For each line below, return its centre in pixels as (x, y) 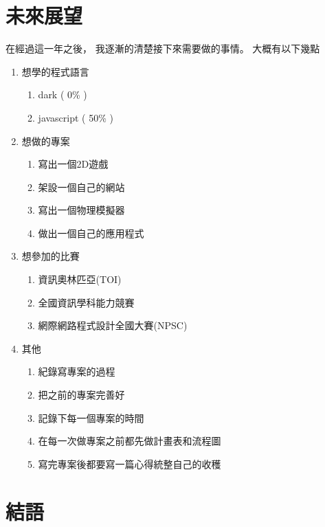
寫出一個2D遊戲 (73, 164)
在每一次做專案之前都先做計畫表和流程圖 (130, 441)
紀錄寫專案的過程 (77, 371)
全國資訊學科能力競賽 (86, 302)
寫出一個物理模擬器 (81, 210)
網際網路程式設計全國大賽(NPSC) (113, 325)
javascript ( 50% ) (76, 117)
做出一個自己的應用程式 (91, 233)
